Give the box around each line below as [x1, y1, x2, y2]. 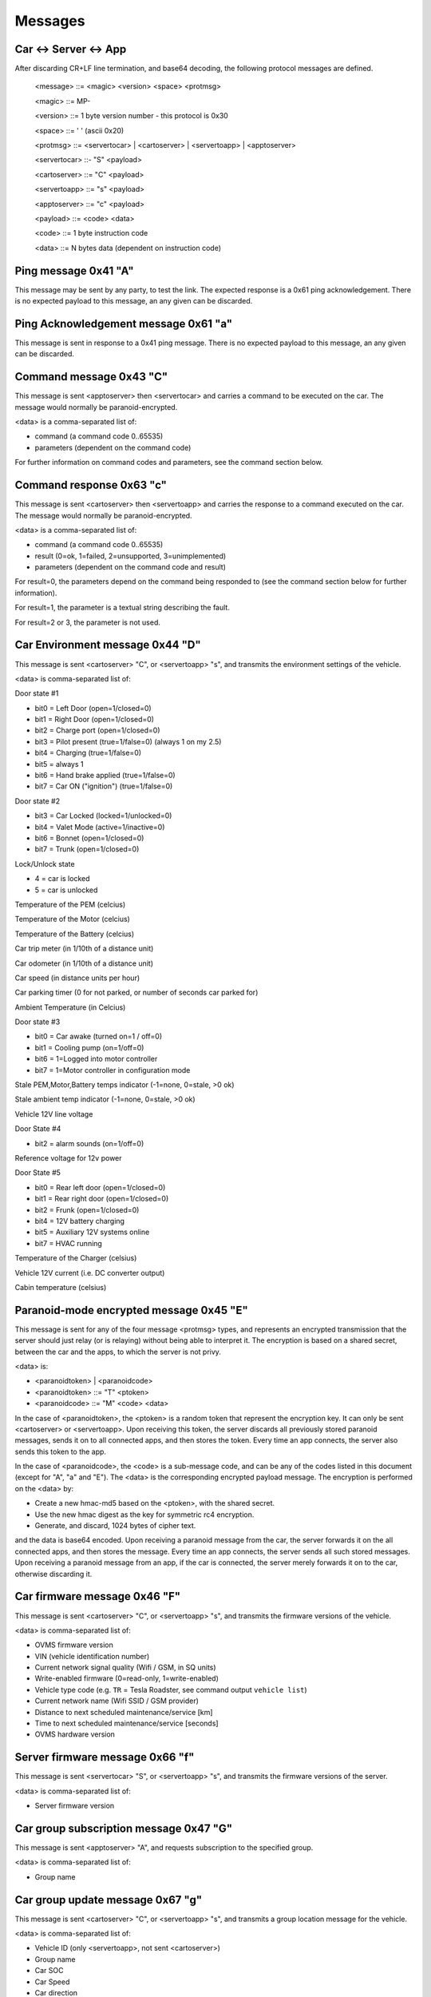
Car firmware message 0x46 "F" [14, 1590, 181, 1603]
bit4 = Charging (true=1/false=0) [34, 748, 142, 758]
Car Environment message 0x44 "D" [14, 638, 201, 652]
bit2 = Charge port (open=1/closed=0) [34, 725, 160, 735]
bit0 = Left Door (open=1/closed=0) [34, 703, 152, 713]
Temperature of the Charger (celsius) [14, 1253, 137, 1263]
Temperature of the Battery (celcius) [14, 929, 135, 939]
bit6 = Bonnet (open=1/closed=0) [34, 833, 144, 843]
